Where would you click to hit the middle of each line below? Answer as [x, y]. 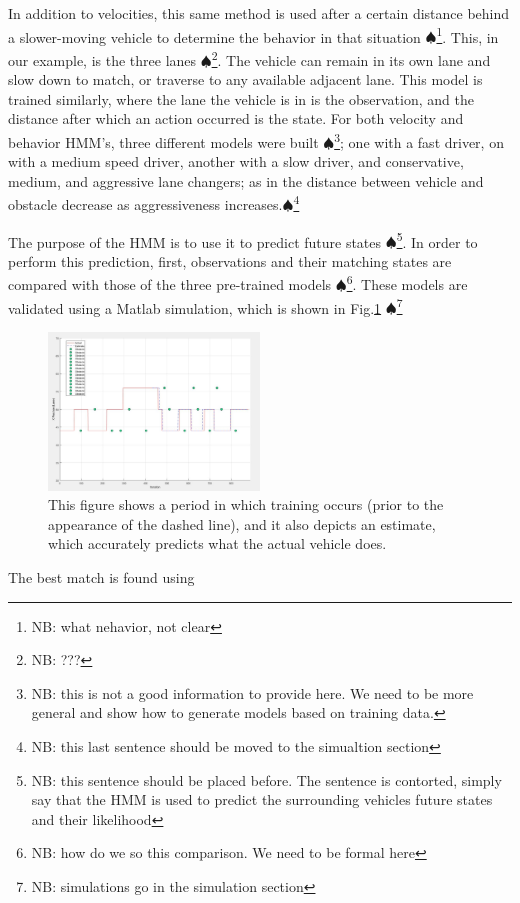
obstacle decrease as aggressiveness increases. [145, 203]
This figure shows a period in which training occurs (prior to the [246, 504]
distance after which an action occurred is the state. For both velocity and [236, 118]
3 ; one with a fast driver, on [419, 140]
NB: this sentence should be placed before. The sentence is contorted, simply [266, 779]
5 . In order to [437, 240]
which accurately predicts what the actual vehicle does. [217, 543]
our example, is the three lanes [102, 59]
